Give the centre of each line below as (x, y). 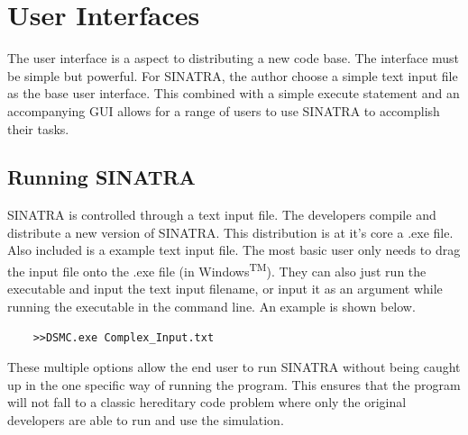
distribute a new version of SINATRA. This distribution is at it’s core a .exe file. (230, 232)
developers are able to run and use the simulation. (146, 419)
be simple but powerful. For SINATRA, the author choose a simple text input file (233, 75)
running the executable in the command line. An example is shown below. (211, 306)
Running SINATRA (101, 177)
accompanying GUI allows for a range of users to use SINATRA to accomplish (224, 110)
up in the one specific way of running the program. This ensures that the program (234, 384)
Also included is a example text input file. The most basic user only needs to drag (234, 250)
